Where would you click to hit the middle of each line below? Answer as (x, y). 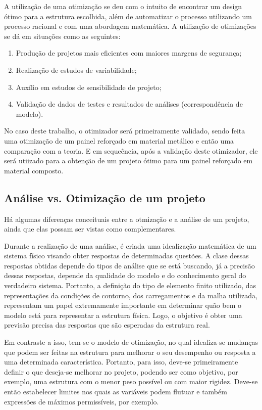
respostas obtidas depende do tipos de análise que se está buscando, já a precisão (129, 265)
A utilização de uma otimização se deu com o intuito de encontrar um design (123, 6)
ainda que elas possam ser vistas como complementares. (90, 229)
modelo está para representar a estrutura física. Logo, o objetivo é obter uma (123, 315)
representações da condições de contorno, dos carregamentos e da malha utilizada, (131, 295)
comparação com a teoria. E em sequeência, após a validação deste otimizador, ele (131, 150)
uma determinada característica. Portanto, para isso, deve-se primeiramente (121, 362)
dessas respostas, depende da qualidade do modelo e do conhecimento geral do (125, 275)
